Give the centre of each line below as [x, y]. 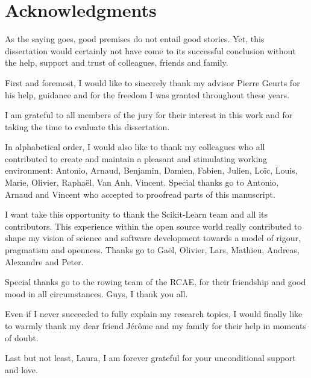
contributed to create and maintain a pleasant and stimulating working [136, 158]
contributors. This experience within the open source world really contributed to [153, 226]
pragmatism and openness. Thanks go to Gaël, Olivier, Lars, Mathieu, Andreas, [152, 250]
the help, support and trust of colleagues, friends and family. [117, 62]
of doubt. [22, 337]
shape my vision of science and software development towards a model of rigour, [153, 238]
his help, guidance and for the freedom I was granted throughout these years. [147, 94]
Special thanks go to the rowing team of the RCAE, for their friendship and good [155, 282]
